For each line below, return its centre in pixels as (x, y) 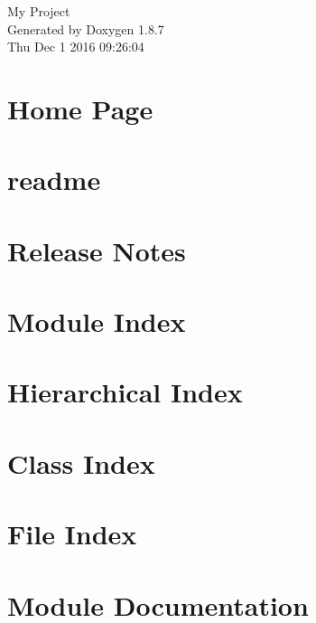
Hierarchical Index (125, 392)
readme (54, 179)
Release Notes (97, 250)
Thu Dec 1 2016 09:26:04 (76, 47)
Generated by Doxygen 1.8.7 (86, 28)
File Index (72, 534)
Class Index (81, 463)
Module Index (97, 321)
